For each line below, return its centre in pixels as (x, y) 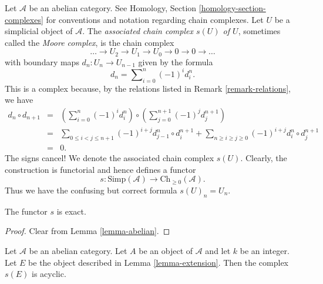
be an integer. (265, 250)
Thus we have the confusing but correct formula (91, 190)
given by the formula (176, 61)
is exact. (71, 211)
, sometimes (259, 31)
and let (218, 250)
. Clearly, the (264, 158)
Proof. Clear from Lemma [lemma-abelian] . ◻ (88, 231)
